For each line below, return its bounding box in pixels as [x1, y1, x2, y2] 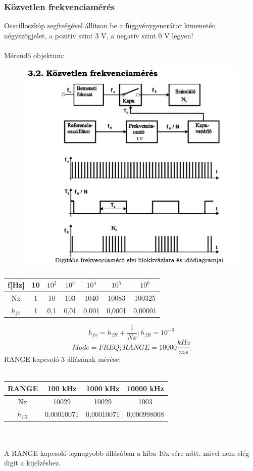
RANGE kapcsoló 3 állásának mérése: [4, 354, 121, 364]
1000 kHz [86, 383, 120, 393]
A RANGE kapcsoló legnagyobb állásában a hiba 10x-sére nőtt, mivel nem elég [4, 447, 249, 458]
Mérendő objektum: [4, 50, 65, 60]
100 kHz [47, 383, 77, 393]
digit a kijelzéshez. [4, 457, 61, 468]
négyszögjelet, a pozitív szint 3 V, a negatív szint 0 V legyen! [4, 30, 193, 40]
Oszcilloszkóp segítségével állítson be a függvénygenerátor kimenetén [4, 20, 216, 31]
